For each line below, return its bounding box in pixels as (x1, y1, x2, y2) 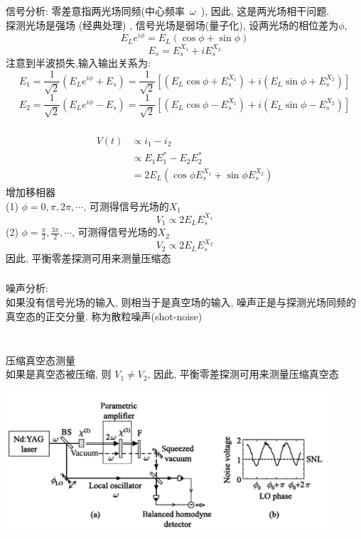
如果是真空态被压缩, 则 (6, 366, 112, 381)
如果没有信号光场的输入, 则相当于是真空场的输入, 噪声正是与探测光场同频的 (6, 294, 357, 309)
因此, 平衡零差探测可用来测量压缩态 (6, 250, 171, 265)
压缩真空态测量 (6, 352, 75, 367)
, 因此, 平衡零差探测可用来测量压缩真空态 (147, 366, 339, 381)
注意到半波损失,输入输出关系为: (6, 55, 151, 70)
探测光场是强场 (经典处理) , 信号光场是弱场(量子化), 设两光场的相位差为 (6, 17, 339, 32)
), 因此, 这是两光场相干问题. (200, 4, 330, 18)
